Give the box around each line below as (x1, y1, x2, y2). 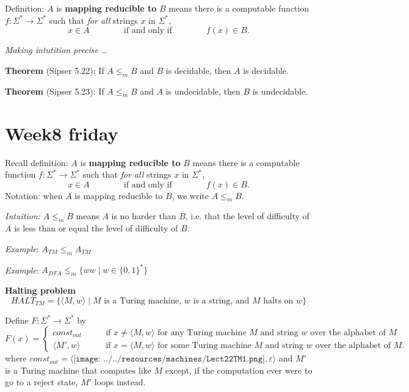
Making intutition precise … (5, 43, 107, 56)
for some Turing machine (157, 341, 252, 350)
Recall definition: (5, 156, 68, 169)
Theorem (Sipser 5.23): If (5, 84, 104, 97)
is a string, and (193, 296, 250, 305)
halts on (263, 296, 294, 305)
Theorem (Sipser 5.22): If (5, 64, 104, 76)
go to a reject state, (5, 376, 78, 388)
